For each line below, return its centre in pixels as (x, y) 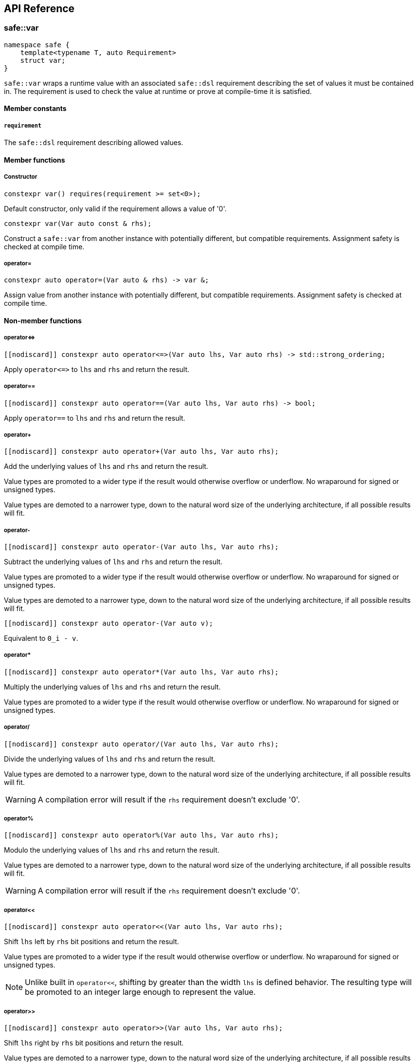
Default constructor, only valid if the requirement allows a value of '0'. (115, 208)
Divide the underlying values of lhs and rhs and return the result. (110, 759)
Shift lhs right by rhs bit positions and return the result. (94, 1043)
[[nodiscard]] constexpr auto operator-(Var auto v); (109, 624)
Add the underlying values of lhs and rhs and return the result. (106, 466)
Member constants (35, 109)
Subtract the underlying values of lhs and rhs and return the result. (113, 562)
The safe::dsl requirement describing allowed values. (94, 143)
